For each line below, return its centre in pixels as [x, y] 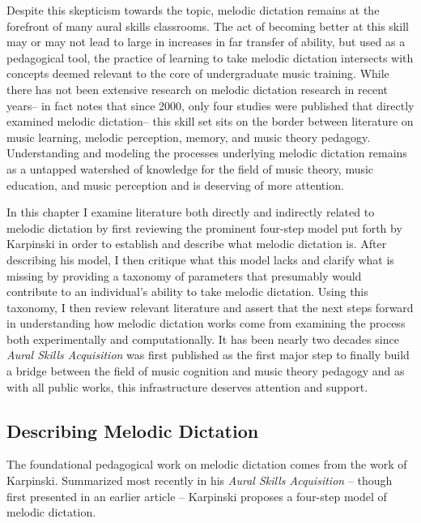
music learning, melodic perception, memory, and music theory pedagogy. [189, 137]
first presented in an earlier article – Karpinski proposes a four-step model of [197, 496]
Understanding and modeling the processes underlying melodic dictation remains [207, 153]
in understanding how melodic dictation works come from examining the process [206, 323]
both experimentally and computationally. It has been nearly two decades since [203, 339]
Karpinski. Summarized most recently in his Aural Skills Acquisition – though [200, 480]
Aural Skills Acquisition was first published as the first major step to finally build [208, 355]
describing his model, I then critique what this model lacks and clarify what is [200, 259]
